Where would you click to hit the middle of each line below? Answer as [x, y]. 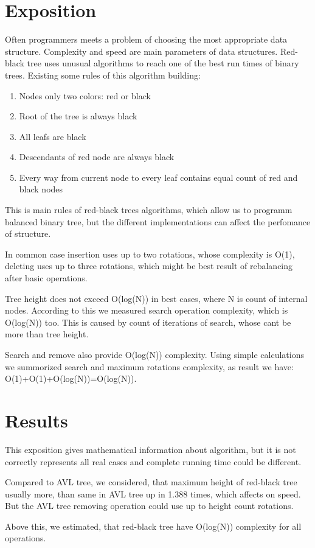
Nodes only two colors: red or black [85, 95]
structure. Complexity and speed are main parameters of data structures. [141, 51]
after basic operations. [46, 278]
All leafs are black [53, 136]
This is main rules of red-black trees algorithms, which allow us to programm [149, 210]
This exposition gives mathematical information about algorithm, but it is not [151, 449]
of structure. [28, 234]
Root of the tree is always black [78, 116]
